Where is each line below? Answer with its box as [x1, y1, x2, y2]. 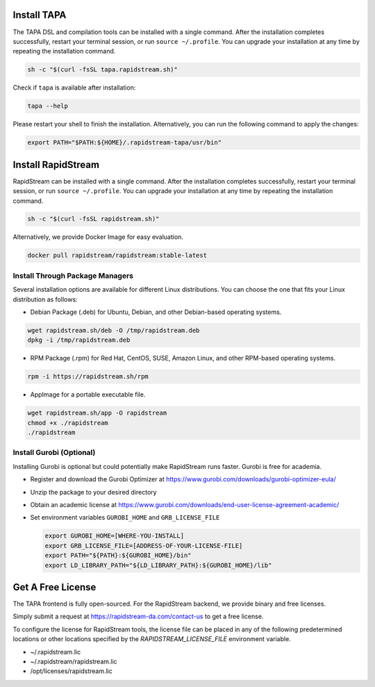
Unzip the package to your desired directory [30, 488, 157, 496]
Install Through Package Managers [12, 271, 134, 281]
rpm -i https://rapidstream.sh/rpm [27, 372, 149, 381]
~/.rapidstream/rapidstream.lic [30, 657, 117, 665]
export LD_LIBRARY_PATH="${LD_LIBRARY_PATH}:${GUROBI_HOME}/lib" [44, 561, 272, 569]
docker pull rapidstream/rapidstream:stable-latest [27, 251, 208, 260]
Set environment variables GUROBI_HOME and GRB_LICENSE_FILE [30, 513, 220, 522]
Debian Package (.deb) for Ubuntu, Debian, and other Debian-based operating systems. [30, 308, 282, 316]
